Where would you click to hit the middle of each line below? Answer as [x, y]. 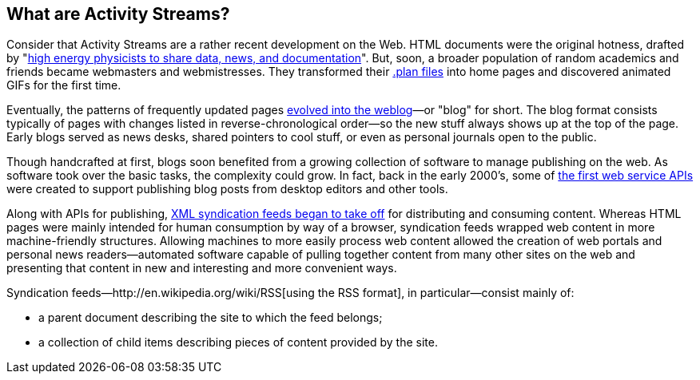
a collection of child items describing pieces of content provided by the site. [238, 342]
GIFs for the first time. [64, 85]
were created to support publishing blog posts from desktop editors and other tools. [227, 189]
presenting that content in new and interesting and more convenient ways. [202, 268]
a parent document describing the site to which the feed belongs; [211, 318]
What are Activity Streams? [118, 14]
